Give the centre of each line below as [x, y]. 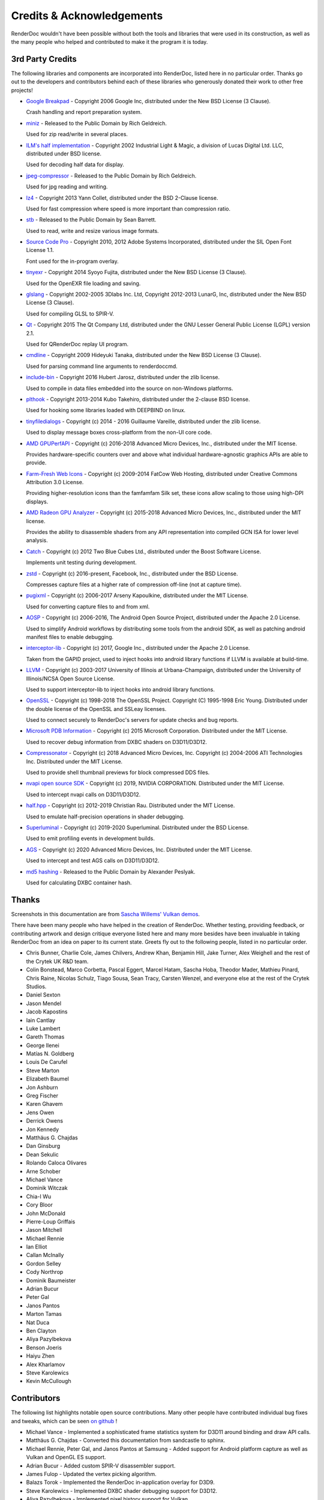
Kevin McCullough [49, 1381]
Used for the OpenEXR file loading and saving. [83, 283]
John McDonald [46, 1213]
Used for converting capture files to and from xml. [88, 607]
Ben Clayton [41, 1330]
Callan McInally [45, 1255]
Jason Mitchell [44, 1230]
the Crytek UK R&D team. [57, 961]
